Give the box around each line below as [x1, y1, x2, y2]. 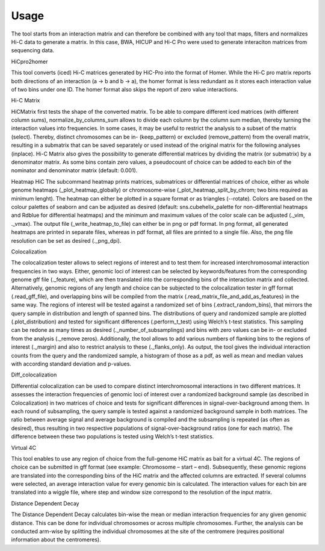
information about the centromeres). [11, 536, 102, 543]
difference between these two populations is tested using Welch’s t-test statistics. [11, 433, 214, 440]
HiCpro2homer [11, 58, 48, 65]
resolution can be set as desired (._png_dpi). [11, 237, 122, 244]
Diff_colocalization [11, 371, 57, 379]
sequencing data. [11, 47, 54, 54]
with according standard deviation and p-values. [11, 360, 132, 367]
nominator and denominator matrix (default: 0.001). [11, 167, 138, 174]
